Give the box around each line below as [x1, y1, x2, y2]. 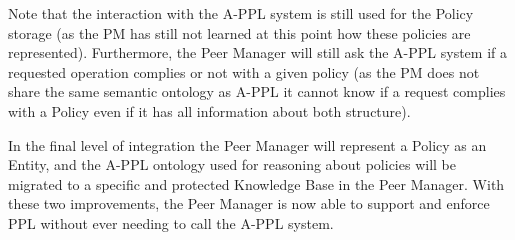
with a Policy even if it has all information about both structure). [8, 100, 411, 121]
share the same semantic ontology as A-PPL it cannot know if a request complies [8, 81, 506, 102]
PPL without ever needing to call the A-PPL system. [8, 212, 334, 233]
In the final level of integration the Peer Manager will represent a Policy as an [8, 134, 487, 155]
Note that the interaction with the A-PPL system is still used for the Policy [8, 3, 474, 23]
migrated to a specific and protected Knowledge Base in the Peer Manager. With [8, 173, 505, 194]
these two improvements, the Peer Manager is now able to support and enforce [8, 193, 490, 214]
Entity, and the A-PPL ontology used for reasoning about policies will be [8, 154, 456, 175]
